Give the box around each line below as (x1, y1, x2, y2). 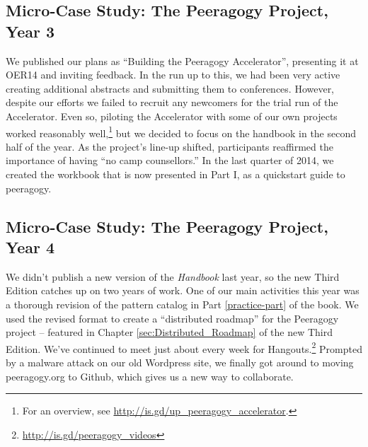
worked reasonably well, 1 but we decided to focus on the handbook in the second (6, 123, 356, 140)
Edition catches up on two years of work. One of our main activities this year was (6, 283, 360, 298)
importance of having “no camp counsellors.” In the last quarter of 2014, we (6, 153, 334, 168)
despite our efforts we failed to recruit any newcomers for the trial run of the (6, 95, 338, 110)
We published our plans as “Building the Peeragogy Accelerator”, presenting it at (6, 53, 359, 68)
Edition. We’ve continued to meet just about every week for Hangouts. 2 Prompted (6, 339, 362, 356)
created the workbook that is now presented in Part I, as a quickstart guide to (6, 167, 345, 181)
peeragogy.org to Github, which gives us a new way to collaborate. (6, 368, 294, 383)
